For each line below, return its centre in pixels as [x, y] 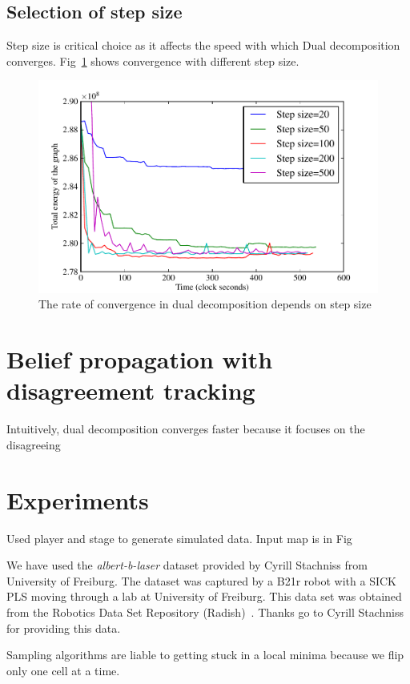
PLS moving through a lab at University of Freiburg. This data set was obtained [204, 596]
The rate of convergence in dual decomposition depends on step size [205, 304]
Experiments [78, 499]
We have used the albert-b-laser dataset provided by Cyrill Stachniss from [187, 565]
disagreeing [34, 444]
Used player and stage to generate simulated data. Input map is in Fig [179, 538]
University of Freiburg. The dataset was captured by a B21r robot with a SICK [201, 580]
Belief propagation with [140, 359]
